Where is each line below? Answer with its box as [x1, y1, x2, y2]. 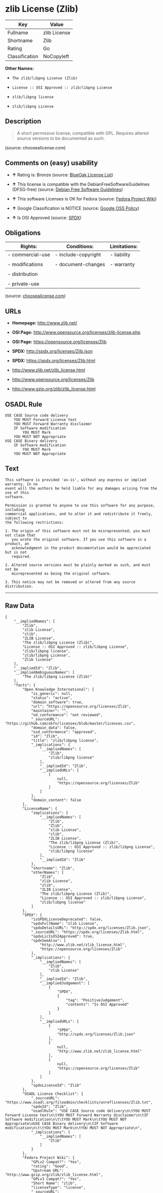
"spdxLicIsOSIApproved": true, [31, 934, 95, 939]
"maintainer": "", [31, 708, 68, 713]
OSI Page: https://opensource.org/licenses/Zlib [12, 339, 107, 345]
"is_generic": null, [31, 691, 73, 696]
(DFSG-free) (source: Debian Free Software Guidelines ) [12, 186, 123, 192]
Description [5, 117, 41, 126]
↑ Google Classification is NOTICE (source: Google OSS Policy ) [12, 205, 140, 211]
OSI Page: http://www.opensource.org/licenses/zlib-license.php [12, 329, 141, 335]
